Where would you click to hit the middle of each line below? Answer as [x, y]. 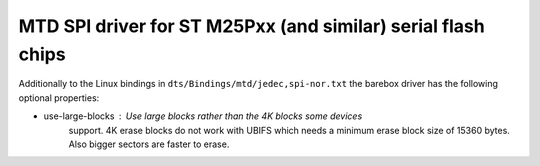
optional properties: [59, 97]
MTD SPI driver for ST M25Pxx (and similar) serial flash [251, 26]
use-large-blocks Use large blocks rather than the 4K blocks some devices [203, 116]
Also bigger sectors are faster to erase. [149, 144]
